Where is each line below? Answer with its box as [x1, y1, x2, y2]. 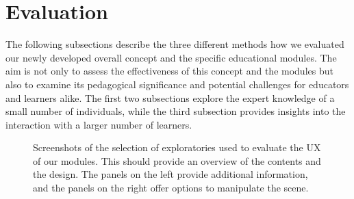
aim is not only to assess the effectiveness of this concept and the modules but [5, 64, 333, 78]
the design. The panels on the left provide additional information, [33, 167, 308, 181]
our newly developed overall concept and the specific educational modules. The [5, 50, 337, 64]
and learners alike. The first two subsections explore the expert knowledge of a [5, 90, 335, 105]
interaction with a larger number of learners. [5, 117, 192, 131]
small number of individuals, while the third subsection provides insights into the [5, 104, 346, 118]
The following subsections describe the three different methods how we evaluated [5, 37, 344, 51]
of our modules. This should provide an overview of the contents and [33, 153, 321, 168]
